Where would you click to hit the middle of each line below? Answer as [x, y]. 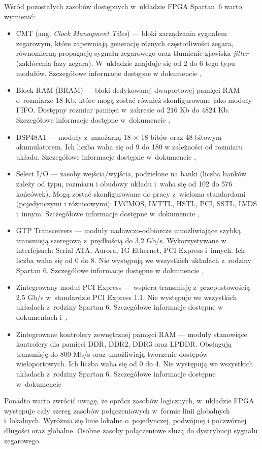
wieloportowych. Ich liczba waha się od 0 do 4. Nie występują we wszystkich [135, 364]
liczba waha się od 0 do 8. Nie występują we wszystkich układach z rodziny [134, 260]
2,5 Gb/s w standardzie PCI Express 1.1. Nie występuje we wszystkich [126, 297]
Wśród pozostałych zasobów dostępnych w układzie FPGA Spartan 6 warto [123, 6]
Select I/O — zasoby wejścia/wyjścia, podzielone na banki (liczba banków [131, 174]
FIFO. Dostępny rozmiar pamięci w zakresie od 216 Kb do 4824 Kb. [123, 110]
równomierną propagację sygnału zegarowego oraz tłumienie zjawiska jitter [132, 53]
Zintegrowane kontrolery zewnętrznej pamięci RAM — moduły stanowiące [132, 334]
